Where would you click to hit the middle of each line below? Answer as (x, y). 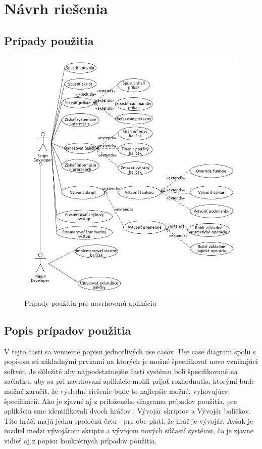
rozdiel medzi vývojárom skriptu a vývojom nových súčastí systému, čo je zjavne (129, 431)
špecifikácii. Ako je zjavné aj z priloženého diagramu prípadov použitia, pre (121, 401)
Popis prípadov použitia (68, 330)
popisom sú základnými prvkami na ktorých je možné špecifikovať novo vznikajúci (131, 361)
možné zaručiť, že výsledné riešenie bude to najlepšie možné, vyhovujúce (116, 391)
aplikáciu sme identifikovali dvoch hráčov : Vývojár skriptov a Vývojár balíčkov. (127, 411)
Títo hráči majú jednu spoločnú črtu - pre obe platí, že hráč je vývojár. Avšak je (129, 420)
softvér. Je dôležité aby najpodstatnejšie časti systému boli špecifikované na (121, 371)
